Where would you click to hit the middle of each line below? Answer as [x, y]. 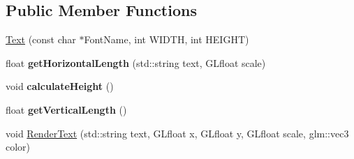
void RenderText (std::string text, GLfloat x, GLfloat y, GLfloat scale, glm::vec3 [177, 133]
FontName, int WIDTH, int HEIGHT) [167, 39]
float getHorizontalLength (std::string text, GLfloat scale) [136, 62]
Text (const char [41, 39]
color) [18, 147]
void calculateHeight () [60, 86]
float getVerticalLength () [66, 109]
